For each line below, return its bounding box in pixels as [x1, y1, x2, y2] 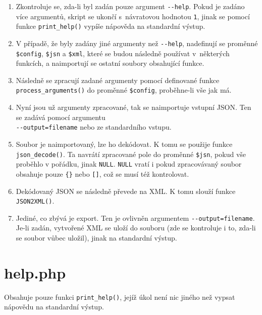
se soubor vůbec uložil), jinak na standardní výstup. [16, 232, 177, 243]
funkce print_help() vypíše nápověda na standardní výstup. [16, 21, 205, 31]
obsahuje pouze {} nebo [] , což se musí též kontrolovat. [16, 168, 189, 179]
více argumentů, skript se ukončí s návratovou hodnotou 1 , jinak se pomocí [16, 11, 250, 21]
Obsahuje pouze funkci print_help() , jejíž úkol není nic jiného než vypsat [4, 291, 235, 302]
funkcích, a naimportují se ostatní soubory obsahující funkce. [16, 58, 204, 68]
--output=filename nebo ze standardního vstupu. [16, 122, 172, 132]
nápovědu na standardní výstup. [4, 301, 104, 312]
